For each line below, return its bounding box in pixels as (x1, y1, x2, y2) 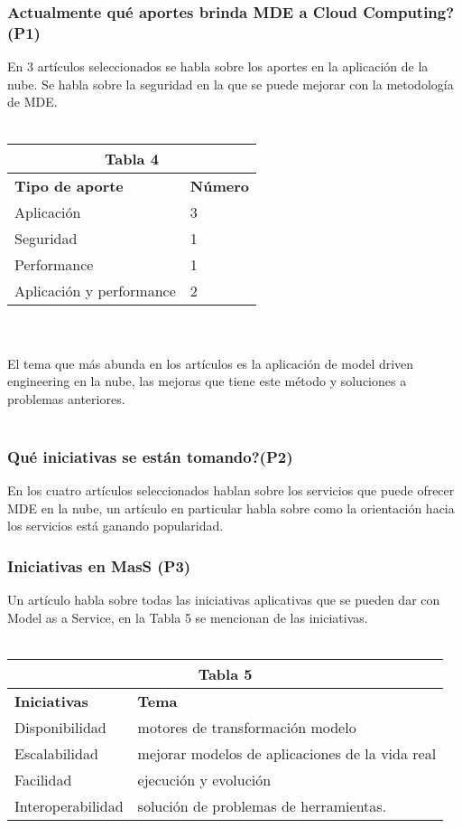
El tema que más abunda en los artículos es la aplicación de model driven (7, 353, 414, 372)
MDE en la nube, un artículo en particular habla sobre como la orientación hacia (7, 498, 455, 517)
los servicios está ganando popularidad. (7, 516, 224, 535)
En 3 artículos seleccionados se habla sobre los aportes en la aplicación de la (7, 57, 429, 76)
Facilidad (14, 769, 72, 791)
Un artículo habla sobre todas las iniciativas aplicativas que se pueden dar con (7, 590, 440, 609)
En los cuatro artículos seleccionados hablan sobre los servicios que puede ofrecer (7, 481, 455, 500)
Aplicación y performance (14, 279, 176, 301)
